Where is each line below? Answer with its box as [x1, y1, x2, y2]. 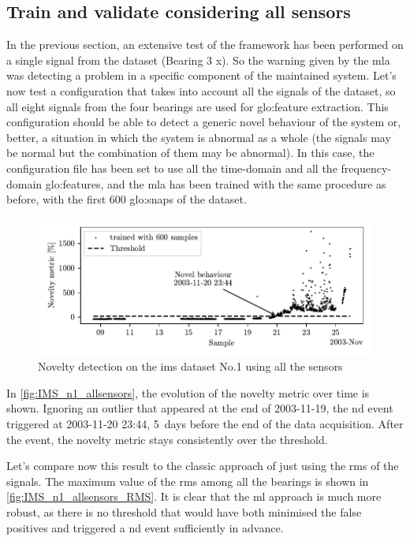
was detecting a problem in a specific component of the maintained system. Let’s [6, 67, 397, 84]
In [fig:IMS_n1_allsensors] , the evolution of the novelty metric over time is [6, 384, 370, 401]
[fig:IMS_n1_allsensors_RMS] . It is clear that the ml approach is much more [6, 488, 382, 505]
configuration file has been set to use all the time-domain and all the [6, 159, 337, 176]
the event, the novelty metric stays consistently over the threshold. [6, 431, 328, 447]
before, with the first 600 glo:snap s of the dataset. [6, 191, 247, 207]
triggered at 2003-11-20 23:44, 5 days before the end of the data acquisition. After [6, 416, 404, 431]
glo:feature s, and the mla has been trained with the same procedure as [45, 175, 386, 192]
